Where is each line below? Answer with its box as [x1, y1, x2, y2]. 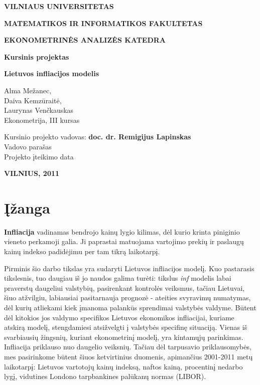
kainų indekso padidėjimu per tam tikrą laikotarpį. [4, 246, 160, 257]
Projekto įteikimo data [4, 151, 74, 161]
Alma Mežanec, [4, 85, 52, 95]
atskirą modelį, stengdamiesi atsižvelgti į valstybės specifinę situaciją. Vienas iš [4, 322, 247, 332]
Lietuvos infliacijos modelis [4, 68, 99, 79]
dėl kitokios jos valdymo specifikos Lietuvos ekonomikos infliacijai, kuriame [4, 312, 234, 322]
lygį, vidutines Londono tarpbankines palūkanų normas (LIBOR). [4, 371, 206, 381]
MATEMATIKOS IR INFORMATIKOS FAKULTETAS [4, 18, 203, 28]
